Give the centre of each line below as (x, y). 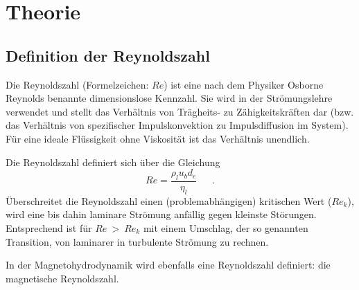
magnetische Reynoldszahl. (62, 278)
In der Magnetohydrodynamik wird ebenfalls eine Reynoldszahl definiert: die (168, 265)
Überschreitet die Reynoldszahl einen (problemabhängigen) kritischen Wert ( (169, 200)
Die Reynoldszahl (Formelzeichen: (77, 84)
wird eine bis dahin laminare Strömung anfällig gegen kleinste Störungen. (161, 214)
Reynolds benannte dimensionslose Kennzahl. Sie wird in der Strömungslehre (169, 98)
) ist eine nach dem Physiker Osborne (244, 84)
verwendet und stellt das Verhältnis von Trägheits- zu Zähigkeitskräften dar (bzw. (180, 111)
